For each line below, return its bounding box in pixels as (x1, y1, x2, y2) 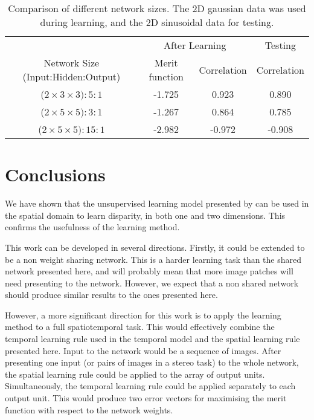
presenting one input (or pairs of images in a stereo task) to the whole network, (5, 356, 299, 369)
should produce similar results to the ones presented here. (5, 288, 218, 301)
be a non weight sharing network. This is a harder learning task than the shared (5, 253, 302, 265)
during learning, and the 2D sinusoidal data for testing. (40, 15, 274, 29)
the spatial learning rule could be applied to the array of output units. (5, 367, 265, 380)
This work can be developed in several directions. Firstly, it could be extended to (5, 241, 305, 253)
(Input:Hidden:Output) (22, 69, 121, 83)
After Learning (164, 38, 226, 52)
